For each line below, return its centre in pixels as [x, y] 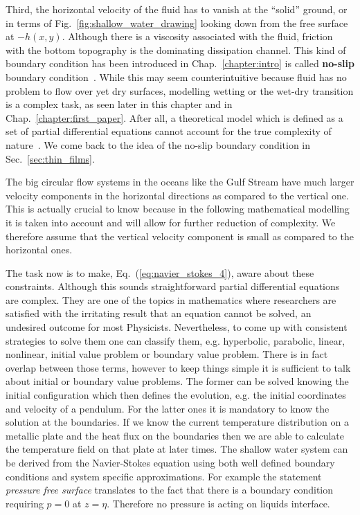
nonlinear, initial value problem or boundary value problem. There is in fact [167, 354]
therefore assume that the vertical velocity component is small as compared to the [180, 236]
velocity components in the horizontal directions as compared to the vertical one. [177, 195]
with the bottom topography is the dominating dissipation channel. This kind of [176, 49]
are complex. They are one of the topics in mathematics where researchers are [171, 299]
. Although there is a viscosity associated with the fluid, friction [197, 36]
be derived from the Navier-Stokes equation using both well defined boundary [170, 462]
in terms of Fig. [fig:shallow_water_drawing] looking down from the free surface [177, 22]
